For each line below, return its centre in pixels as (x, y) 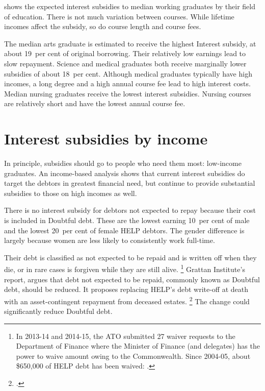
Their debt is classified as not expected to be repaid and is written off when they (130, 257)
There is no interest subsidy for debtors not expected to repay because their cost (130, 210)
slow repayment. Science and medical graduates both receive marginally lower (125, 63)
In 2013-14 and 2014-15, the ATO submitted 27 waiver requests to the (126, 336)
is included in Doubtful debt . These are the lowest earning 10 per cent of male (127, 220)
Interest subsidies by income (106, 139)
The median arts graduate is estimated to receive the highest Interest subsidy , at (130, 43)
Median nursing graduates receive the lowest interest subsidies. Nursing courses (128, 93)
